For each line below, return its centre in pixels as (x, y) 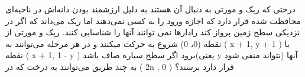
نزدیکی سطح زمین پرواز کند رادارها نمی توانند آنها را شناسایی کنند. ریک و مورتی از (153, 32)
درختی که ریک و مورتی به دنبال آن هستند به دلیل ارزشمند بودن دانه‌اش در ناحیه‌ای (150, 9)
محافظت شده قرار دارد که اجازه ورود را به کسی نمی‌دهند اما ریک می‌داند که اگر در (153, 20)
